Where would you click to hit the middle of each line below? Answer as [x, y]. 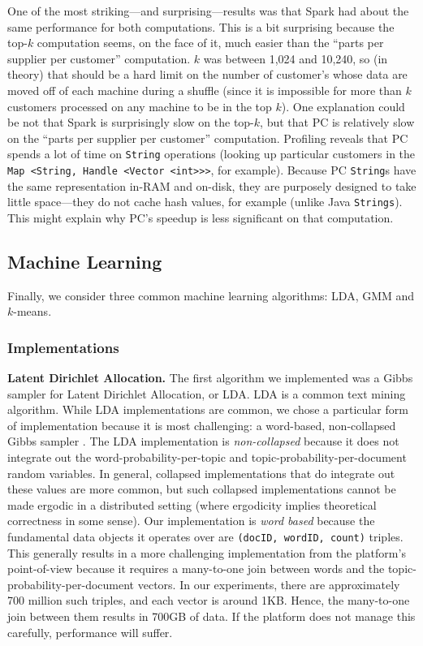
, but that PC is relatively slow [337, 122]
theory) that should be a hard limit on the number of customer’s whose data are [207, 74]
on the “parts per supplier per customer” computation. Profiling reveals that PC [208, 138]
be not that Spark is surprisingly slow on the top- [131, 122]
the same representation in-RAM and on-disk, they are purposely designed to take [212, 185]
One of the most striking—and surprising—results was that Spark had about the [208, 11]
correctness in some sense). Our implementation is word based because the [191, 521]
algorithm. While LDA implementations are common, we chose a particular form [208, 409]
